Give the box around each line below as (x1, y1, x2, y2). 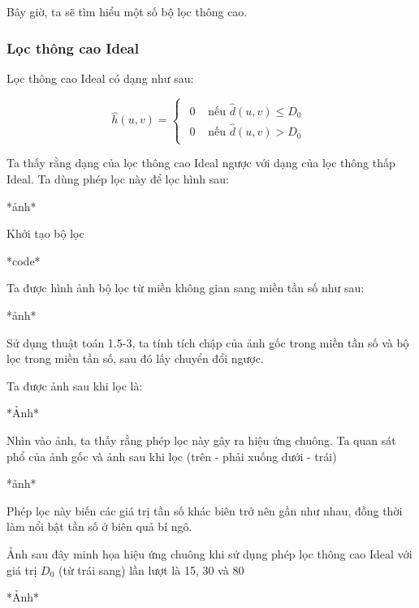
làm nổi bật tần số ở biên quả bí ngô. (6, 518, 192, 535)
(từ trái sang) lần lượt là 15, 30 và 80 (58, 561, 244, 578)
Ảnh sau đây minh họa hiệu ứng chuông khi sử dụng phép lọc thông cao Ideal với (6, 545, 413, 562)
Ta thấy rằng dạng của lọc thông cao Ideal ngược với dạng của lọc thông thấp (6, 154, 395, 171)
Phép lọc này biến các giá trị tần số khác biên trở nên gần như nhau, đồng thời (6, 502, 403, 519)
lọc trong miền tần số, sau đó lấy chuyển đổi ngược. (6, 350, 264, 367)
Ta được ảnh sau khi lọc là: (6, 377, 143, 394)
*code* (6, 252, 41, 269)
